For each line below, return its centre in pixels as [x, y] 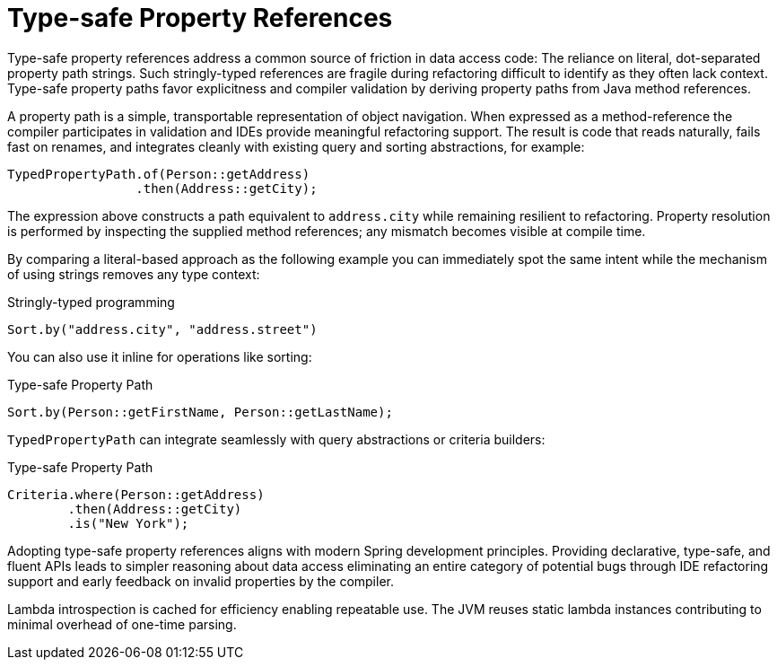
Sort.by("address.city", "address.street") [162, 329]
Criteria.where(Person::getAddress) [136, 494]
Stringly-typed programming [91, 302]
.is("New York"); [128, 523]
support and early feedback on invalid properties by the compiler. [201, 581]
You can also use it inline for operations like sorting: [160, 356]
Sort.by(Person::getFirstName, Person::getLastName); [200, 412]
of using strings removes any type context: [134, 274]
